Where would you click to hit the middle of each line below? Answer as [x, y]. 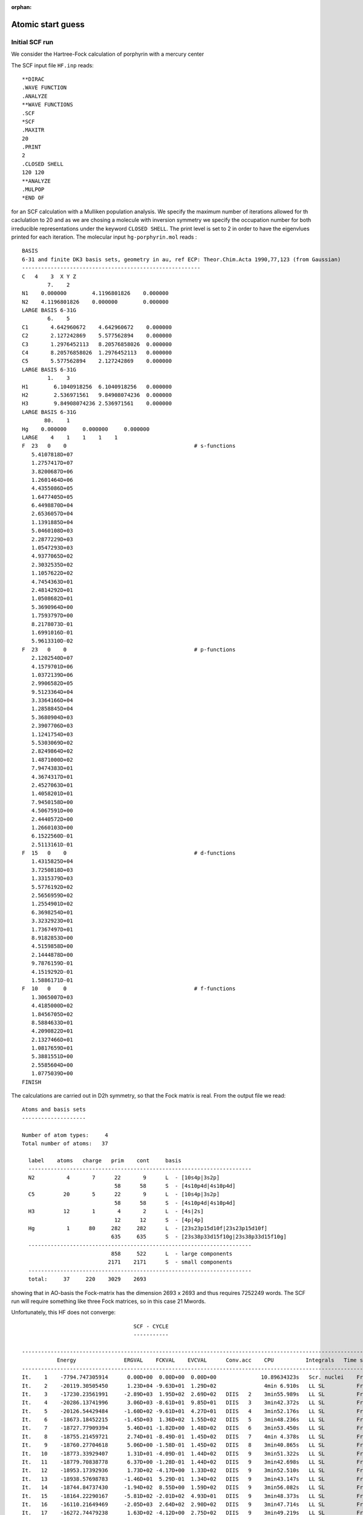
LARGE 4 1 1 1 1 [70, 437]
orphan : [21, 7]
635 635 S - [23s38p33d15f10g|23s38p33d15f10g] [199, 1237]
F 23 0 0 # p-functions [129, 649]
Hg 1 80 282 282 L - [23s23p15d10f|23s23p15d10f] [148, 1228]
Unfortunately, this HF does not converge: [64, 1313]
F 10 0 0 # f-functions [129, 989]
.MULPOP [33, 190]
